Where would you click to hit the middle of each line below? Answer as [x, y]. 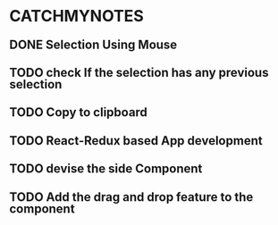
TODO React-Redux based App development [136, 141]
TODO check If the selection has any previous [139, 72]
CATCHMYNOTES [77, 17]
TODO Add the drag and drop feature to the [131, 197]
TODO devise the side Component [106, 169]
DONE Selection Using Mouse [93, 44]
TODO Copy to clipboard [78, 112]
